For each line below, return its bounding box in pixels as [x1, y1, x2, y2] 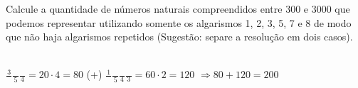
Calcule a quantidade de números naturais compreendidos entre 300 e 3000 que [6, 1, 350, 16]
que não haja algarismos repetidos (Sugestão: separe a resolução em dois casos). [6, 29, 353, 44]
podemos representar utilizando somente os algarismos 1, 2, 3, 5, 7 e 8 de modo [6, 15, 352, 30]
